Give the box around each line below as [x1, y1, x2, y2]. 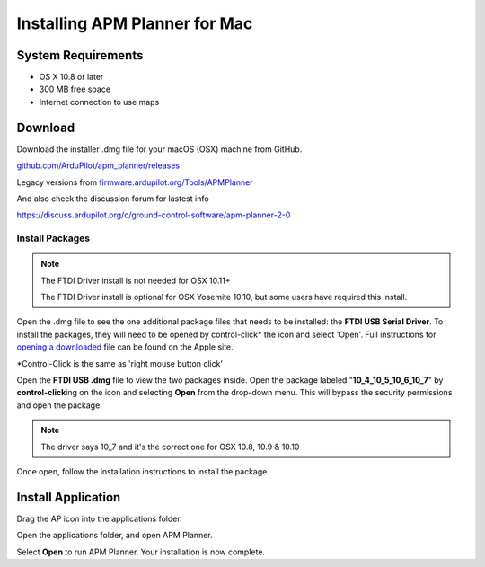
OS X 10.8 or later [39, 72, 104, 83]
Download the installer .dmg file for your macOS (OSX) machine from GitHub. [16, 144, 303, 155]
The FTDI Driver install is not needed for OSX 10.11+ [40, 275, 231, 286]
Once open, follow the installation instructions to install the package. [16, 465, 269, 476]
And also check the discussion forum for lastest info [16, 193, 210, 204]
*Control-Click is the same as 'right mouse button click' [16, 358, 224, 368]
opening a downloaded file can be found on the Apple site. [16, 341, 234, 352]
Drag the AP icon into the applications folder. [16, 513, 183, 524]
